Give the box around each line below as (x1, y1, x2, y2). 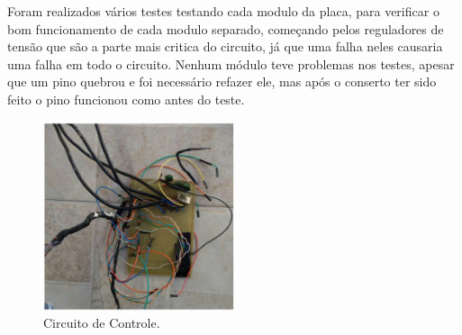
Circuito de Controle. (43, 313, 160, 332)
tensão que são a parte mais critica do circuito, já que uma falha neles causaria (7, 37, 443, 56)
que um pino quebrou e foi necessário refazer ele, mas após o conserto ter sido (7, 72, 437, 91)
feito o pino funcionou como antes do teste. (7, 89, 245, 108)
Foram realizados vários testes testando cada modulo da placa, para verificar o (7, 2, 439, 20)
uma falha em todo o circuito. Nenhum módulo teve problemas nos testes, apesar (7, 54, 455, 73)
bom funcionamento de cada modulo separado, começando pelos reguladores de (7, 19, 444, 38)
